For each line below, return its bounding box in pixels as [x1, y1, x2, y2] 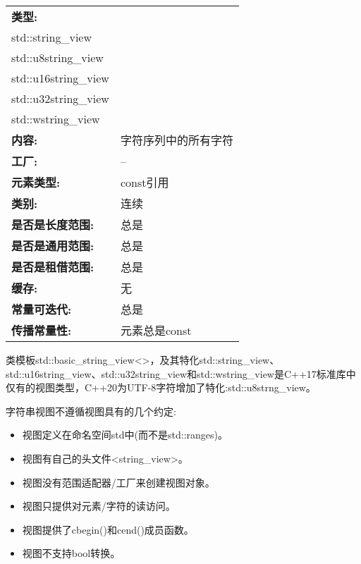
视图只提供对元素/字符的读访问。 [22, 498, 176, 513]
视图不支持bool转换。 [22, 546, 121, 560]
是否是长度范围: [11, 216, 94, 233]
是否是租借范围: [11, 259, 94, 275]
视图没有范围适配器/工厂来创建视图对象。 [22, 474, 215, 489]
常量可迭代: [11, 301, 72, 317]
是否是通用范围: [11, 238, 94, 254]
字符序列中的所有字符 [120, 132, 233, 148]
